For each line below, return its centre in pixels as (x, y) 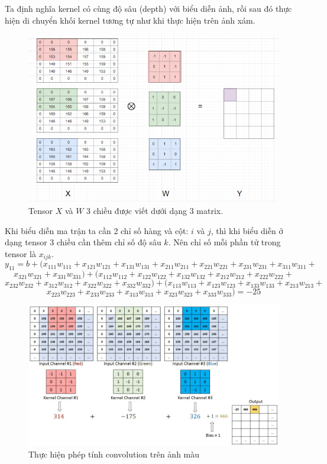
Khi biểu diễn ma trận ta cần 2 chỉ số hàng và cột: (97, 230)
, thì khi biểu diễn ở (247, 230)
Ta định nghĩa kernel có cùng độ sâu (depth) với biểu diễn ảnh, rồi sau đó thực (148, 8)
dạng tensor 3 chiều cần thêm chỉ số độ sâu (83, 242)
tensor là (21, 253)
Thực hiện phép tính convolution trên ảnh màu (114, 454)
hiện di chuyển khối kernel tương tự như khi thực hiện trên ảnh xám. (130, 20)
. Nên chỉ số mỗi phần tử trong (224, 242)
